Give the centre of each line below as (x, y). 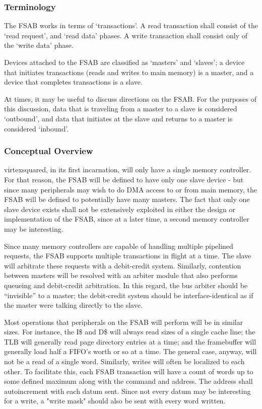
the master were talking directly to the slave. (73, 305)
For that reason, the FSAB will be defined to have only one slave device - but (124, 179)
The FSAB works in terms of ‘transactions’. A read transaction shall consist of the (131, 25)
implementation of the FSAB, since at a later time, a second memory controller (127, 219)
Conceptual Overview (49, 151)
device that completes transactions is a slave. (73, 82)
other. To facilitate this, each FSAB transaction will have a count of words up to (129, 371)
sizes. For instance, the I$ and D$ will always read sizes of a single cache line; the (130, 332)
